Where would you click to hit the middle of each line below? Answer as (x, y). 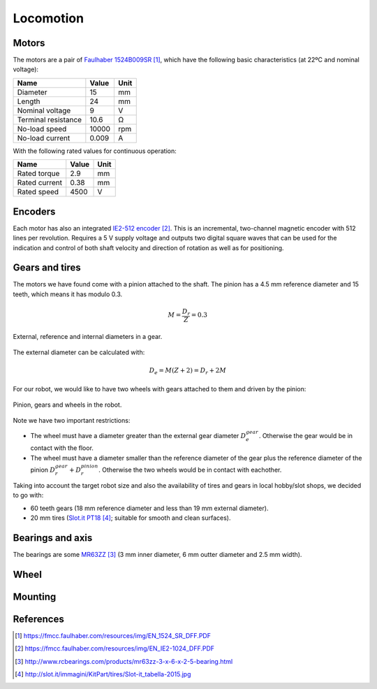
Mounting (35, 596)
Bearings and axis (53, 538)
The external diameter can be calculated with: (79, 352)
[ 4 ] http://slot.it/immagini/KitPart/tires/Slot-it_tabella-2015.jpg (103, 674)
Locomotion (48, 18)
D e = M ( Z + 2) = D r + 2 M (188, 371)
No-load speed (42, 129)
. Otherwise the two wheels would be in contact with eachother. (190, 470)
